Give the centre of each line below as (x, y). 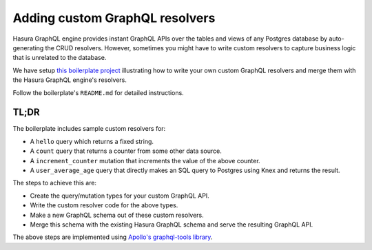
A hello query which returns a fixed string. (92, 141)
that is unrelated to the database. (60, 58)
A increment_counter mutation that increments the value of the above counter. (145, 160)
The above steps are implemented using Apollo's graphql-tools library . (113, 237)
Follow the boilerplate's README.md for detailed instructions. (98, 92)
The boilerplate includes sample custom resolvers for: (89, 129)
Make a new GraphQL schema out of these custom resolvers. (117, 215)
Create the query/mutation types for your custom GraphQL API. (120, 196)
